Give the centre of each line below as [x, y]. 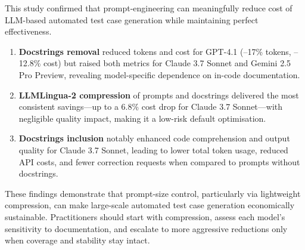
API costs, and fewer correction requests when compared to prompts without [159, 161]
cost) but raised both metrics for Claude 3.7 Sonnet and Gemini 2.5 [167, 63]
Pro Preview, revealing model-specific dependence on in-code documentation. [159, 74]
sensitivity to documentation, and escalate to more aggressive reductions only [146, 228]
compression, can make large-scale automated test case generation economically [150, 205]
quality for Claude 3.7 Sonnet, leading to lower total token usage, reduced [153, 149]
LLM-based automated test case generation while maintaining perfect [132, 19]
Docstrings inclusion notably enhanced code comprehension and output [154, 138]
